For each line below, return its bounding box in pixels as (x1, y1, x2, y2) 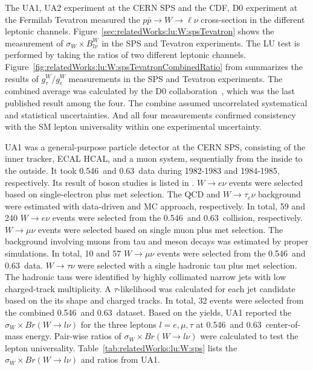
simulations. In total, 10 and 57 (5, 247, 121, 260)
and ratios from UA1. (80, 353, 160, 366)
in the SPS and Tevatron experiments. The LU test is (102, 36, 300, 49)
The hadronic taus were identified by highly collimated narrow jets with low (5, 270, 286, 283)
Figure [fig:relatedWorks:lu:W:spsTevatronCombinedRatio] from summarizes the (5, 60, 303, 72)
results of (5, 72, 39, 85)
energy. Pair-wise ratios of (25, 330, 121, 342)
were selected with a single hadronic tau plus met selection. (77, 258, 297, 271)
